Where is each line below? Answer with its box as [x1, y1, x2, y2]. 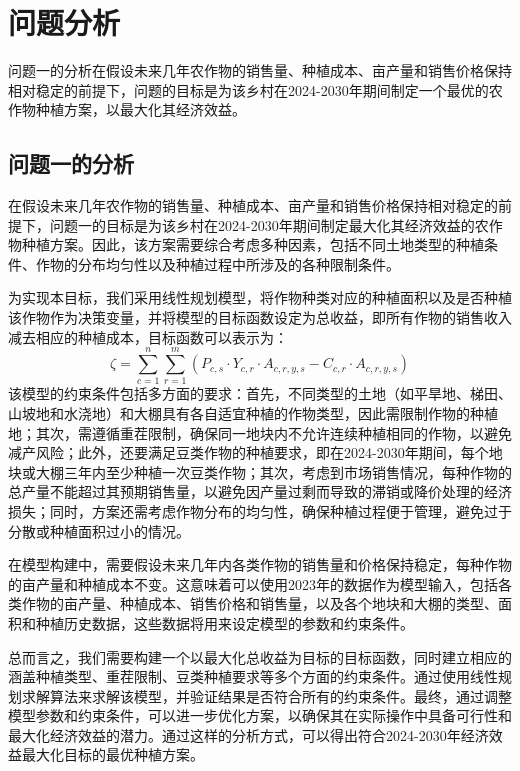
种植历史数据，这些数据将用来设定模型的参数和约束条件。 [35, 612, 414, 633]
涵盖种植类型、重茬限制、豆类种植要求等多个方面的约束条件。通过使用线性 [8, 666, 498, 687]
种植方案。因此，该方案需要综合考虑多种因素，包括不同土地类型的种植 [21, 234, 484, 255]
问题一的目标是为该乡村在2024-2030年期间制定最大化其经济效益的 [49, 214, 475, 235]
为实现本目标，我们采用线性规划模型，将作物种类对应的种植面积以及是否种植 [8, 287, 512, 308]
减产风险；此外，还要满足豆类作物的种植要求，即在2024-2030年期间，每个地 [8, 442, 503, 463]
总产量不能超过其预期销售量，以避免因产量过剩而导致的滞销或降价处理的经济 [8, 481, 512, 502]
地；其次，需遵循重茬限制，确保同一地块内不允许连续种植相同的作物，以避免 [8, 422, 512, 443]
